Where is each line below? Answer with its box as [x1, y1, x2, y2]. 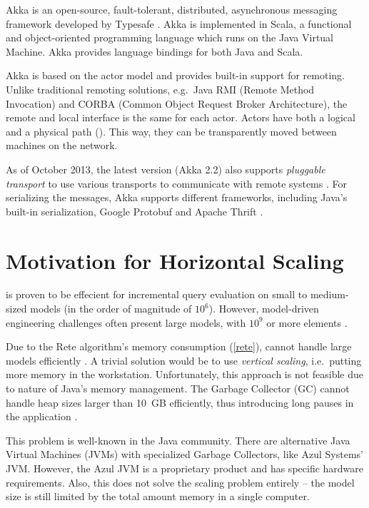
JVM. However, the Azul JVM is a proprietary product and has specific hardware [6, 460, 364, 475]
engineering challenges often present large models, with [6, 315, 246, 330]
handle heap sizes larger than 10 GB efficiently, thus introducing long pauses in [6, 395, 354, 410]
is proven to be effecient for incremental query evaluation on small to [6, 287, 308, 302]
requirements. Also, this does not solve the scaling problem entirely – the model [6, 474, 355, 489]
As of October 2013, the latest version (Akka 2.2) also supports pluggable [6, 161, 325, 176]
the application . [6, 409, 78, 424]
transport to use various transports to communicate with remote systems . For [6, 176, 347, 190]
